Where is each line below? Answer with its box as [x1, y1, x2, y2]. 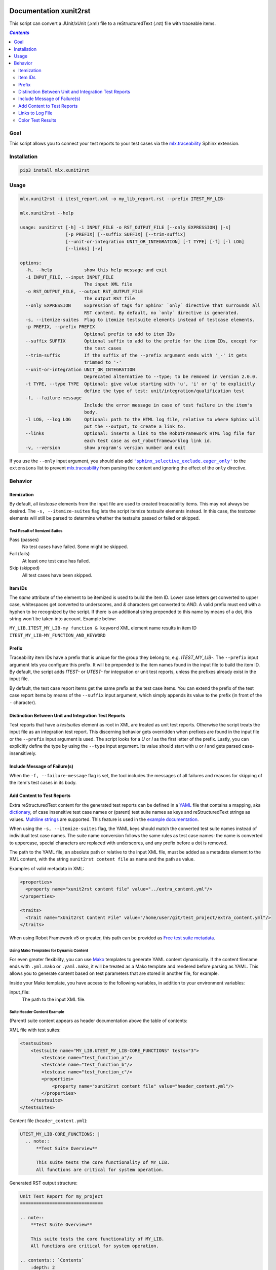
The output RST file [84, 295, 135, 301]
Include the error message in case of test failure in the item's [84, 402, 253, 408]
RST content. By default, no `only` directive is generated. [84, 310, 239, 315]
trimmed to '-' [84, 360, 122, 365]
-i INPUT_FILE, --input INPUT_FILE [25, 274, 114, 280]
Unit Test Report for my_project [20, 1193, 103, 1199]
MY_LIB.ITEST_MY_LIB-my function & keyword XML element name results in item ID [9, 625, 197, 631]
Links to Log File [18, 110, 53, 116]
